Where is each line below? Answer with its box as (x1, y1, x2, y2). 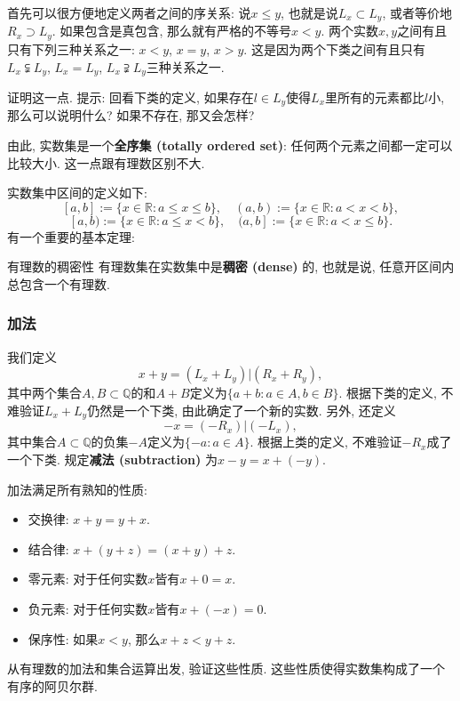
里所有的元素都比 (325, 87, 425, 106)
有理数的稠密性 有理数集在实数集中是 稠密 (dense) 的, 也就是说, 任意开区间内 (7, 257, 455, 276)
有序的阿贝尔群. (7, 676, 98, 695)
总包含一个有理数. (7, 274, 110, 293)
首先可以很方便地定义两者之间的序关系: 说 (7, 4, 251, 21)
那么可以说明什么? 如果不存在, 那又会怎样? (7, 106, 255, 125)
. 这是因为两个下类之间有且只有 (243, 39, 425, 58)
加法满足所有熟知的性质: (7, 479, 147, 498)
